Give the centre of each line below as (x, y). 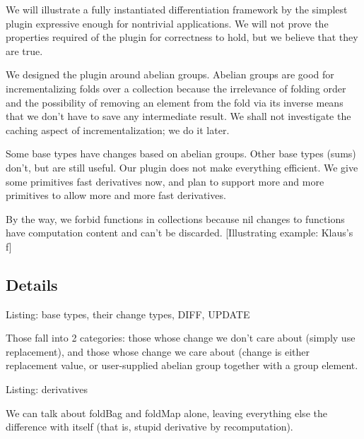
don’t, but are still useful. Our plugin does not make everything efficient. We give (182, 167)
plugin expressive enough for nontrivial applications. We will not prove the (167, 23)
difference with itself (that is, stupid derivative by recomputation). (149, 427)
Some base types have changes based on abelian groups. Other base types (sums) (181, 154)
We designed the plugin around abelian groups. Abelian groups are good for (170, 74)
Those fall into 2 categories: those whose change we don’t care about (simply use (181, 338)
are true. (24, 50)
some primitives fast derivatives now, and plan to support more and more (165, 181)
